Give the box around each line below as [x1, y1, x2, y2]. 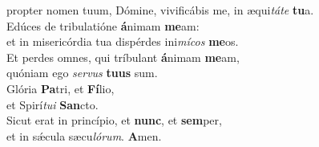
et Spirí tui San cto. [6, 96, 99, 112]
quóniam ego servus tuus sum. [6, 64, 158, 81]
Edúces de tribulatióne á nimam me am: [6, 17, 200, 34]
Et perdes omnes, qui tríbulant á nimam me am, [6, 48, 240, 65]
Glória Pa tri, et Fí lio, [6, 80, 115, 96]
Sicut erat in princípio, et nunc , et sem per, [6, 112, 222, 129]
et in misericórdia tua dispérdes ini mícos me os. [6, 33, 239, 50]
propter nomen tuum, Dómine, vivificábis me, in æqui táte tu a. [6, 2, 314, 18]
